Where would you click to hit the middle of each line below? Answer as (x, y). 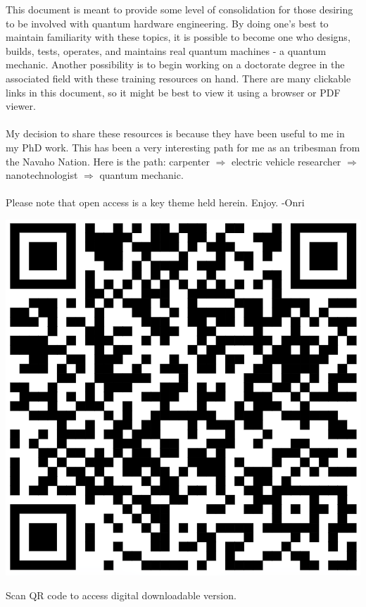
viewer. (21, 106)
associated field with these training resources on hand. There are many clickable (178, 78)
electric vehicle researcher (286, 161)
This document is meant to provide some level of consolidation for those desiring (179, 9)
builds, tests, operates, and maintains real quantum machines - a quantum (166, 50)
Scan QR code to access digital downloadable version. (121, 595)
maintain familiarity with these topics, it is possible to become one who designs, (178, 37)
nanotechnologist (42, 175)
